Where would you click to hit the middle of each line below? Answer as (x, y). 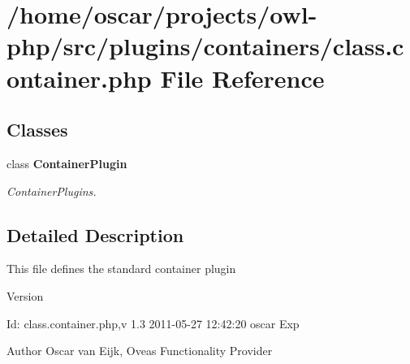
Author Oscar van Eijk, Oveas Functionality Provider (140, 351)
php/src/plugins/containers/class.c (205, 46)
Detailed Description (95, 234)
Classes (37, 130)
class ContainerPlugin (67, 163)
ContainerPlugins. (52, 191)
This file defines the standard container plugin (121, 269)
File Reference (242, 78)
